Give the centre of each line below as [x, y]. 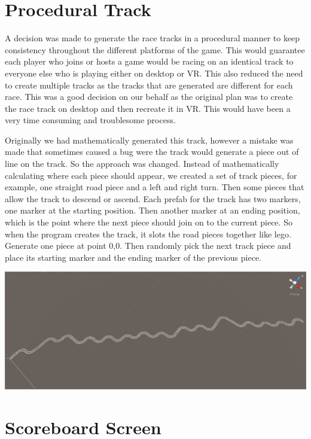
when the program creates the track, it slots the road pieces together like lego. [148, 234]
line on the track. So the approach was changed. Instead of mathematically [142, 164]
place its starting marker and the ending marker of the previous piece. [133, 257]
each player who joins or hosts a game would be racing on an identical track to [149, 61]
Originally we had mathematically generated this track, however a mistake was [149, 140]
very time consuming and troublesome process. [90, 120]
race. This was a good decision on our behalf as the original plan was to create [149, 97]
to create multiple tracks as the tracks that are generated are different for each [149, 85]
